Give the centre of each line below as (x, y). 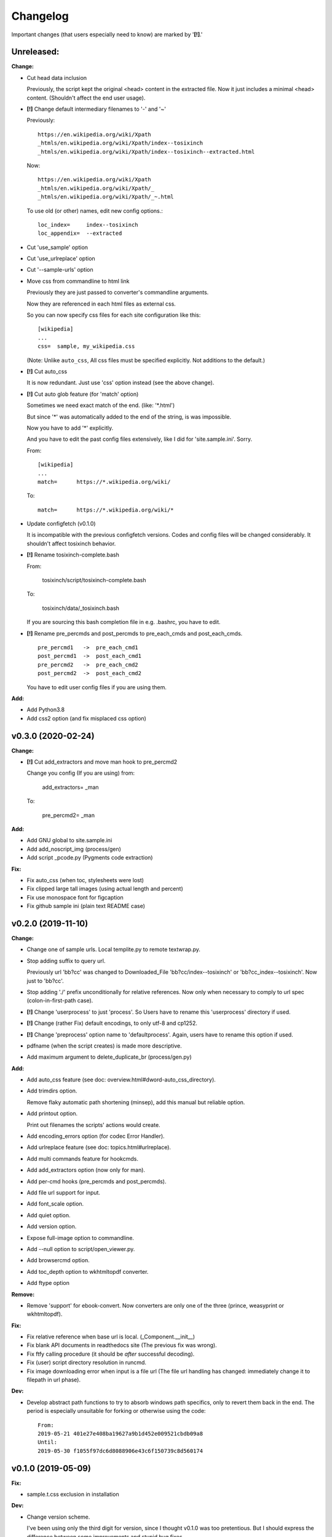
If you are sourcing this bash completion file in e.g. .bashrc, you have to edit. (124, 622)
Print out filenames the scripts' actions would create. (93, 1124)
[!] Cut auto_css (47, 371)
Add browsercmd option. (58, 1260)
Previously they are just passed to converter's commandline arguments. (118, 293)
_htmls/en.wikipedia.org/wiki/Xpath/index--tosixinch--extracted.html (146, 152)
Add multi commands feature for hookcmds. (82, 1158)
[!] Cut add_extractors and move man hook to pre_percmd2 (102, 762)
